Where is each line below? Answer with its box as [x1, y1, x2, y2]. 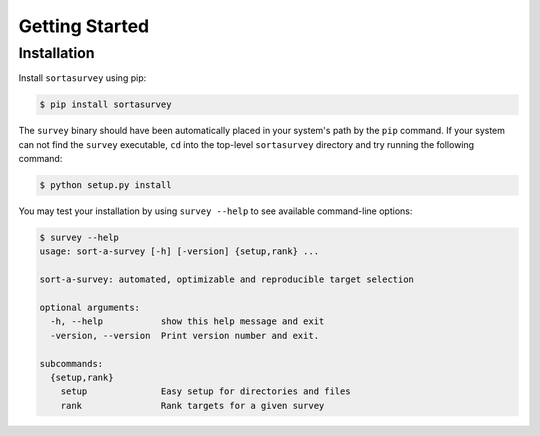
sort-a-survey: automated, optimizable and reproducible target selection [39, 274, 415, 285]
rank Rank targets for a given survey [60, 400, 325, 411]
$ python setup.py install [39, 180, 172, 191]
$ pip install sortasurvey [39, 99, 172, 110]
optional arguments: [39, 302, 140, 314]
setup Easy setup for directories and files [60, 386, 351, 397]
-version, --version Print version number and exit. [50, 330, 320, 341]
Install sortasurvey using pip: [18, 72, 147, 84]
